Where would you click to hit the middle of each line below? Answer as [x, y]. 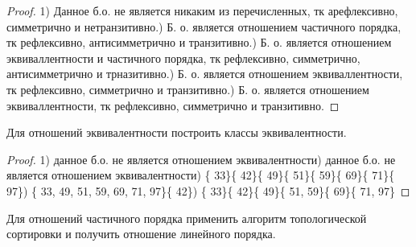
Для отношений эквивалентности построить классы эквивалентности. [177, 132]
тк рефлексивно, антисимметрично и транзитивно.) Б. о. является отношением [199, 42]
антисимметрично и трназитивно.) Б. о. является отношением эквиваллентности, [205, 74]
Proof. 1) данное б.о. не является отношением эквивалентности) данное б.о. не [201, 159]
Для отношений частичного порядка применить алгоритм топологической [187, 218]
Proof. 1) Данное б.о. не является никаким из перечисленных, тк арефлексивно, [202, 10]
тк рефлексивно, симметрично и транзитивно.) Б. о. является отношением [188, 89]
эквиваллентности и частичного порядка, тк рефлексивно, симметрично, [183, 58]
